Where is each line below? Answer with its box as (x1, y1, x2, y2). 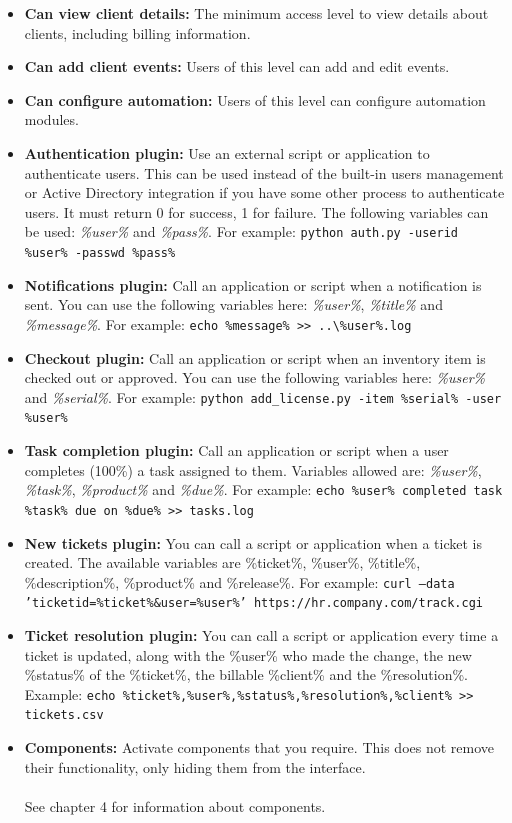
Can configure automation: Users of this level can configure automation (24, 89, 486, 110)
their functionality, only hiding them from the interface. (24, 756, 366, 777)
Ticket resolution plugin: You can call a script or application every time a (24, 625, 499, 645)
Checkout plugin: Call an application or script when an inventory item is (24, 347, 486, 368)
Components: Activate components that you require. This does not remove (24, 737, 495, 758)
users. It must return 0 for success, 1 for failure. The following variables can (24, 201, 489, 222)
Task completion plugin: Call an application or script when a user (24, 440, 449, 460)
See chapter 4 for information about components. (24, 795, 326, 816)
